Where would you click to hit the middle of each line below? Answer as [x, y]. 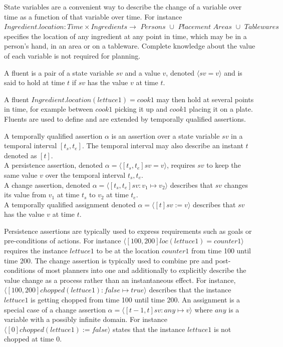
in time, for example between [49, 109]
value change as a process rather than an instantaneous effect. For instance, [120, 280]
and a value [143, 72]
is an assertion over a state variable [166, 135]
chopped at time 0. [33, 339]
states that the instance [149, 329]
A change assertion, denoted [47, 185]
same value [21, 175]
